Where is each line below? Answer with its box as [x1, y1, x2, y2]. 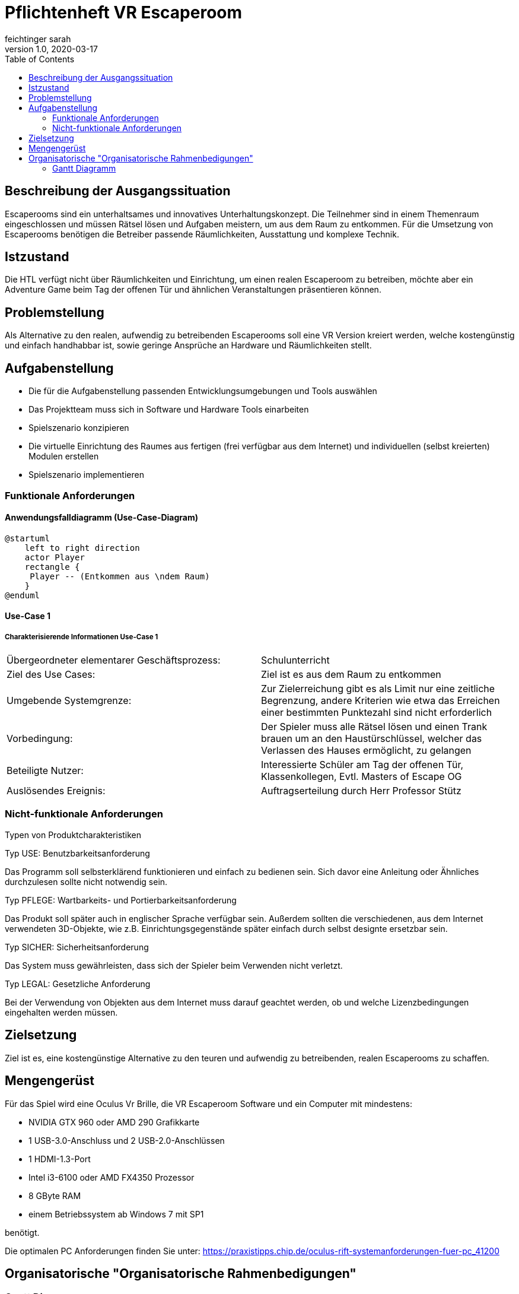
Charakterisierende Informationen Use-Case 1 [5, 632, 158, 641]
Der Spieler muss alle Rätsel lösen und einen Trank [261, 721, 488, 733]
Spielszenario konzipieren [28, 423, 129, 433]
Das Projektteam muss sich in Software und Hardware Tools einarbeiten [28, 404, 309, 415]
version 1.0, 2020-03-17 [5, 43, 98, 54]
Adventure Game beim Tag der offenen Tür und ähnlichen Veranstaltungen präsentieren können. [5, 284, 381, 295]
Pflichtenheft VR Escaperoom [5, 2, 243, 23]
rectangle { [24, 562, 80, 572]
